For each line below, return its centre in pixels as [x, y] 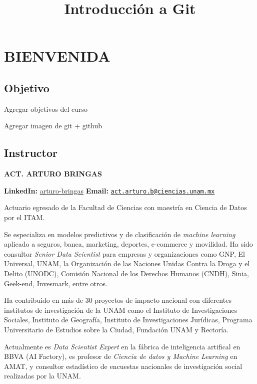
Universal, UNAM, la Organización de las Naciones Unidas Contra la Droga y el [127, 263]
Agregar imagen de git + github [53, 126]
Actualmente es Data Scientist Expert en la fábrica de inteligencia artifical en [122, 346]
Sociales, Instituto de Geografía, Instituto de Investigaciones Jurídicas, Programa [128, 320]
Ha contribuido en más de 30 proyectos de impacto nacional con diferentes [118, 300]
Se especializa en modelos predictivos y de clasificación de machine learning [120, 234]
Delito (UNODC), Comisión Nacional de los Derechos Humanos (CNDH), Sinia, [126, 273]
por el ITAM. [24, 217]
